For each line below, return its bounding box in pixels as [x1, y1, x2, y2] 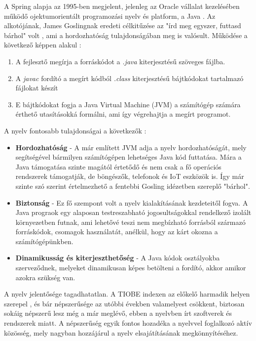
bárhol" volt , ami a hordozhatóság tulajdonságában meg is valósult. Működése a [4, 30, 248, 40]
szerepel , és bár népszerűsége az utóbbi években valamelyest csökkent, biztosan [4, 298, 245, 308]
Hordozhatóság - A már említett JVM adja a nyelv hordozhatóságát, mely [15, 142, 247, 152]
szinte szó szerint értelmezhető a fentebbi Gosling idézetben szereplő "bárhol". [15, 180, 250, 191]
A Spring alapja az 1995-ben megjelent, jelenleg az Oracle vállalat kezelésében [4, 1, 240, 11]
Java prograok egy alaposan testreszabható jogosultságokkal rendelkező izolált [15, 207, 252, 217]
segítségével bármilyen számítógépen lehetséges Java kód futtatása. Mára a [15, 152, 242, 162]
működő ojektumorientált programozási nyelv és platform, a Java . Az [4, 10, 216, 21]
